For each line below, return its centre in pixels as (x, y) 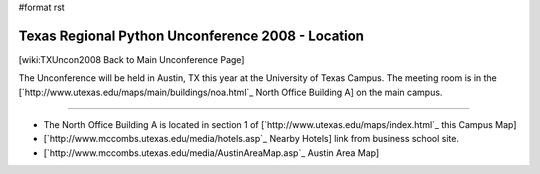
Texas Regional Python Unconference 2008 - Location (191, 35)
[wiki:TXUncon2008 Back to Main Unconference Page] (131, 59)
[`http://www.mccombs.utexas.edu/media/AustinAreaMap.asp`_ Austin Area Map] (211, 152)
